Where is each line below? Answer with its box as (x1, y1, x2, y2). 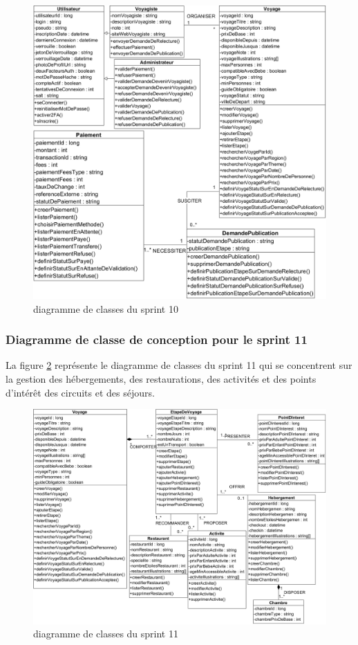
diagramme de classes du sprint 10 (33, 301, 178, 316)
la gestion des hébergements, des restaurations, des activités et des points (6, 372, 317, 385)
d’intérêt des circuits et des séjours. (6, 385, 155, 399)
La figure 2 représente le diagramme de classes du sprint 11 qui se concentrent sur (6, 358, 352, 372)
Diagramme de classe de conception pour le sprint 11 (6, 331, 308, 348)
